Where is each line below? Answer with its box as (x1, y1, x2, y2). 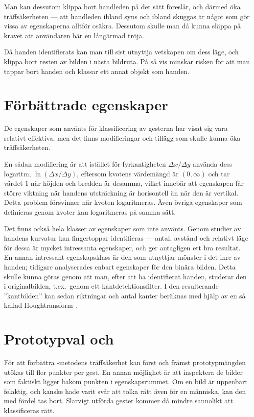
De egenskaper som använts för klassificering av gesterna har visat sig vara (4, 123, 228, 133)
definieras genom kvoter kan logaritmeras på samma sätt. (4, 207, 176, 217)
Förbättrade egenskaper (4, 95, 168, 115)
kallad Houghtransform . (4, 300, 77, 310)
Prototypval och (4, 329, 114, 349)
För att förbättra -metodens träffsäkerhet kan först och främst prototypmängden (4, 357, 246, 368)
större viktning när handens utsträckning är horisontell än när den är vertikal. (4, 187, 239, 197)
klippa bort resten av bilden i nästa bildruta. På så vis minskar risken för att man (4, 56, 250, 66)
